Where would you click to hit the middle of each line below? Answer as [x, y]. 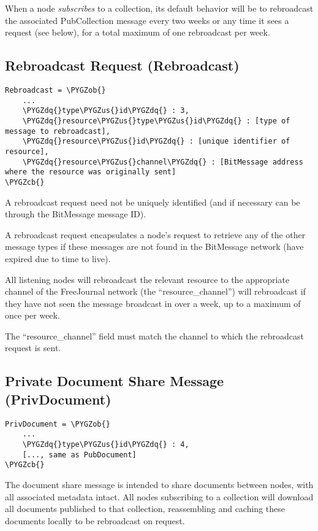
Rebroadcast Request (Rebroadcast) [122, 65]
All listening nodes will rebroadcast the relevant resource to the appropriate [147, 279]
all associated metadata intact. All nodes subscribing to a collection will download [159, 496]
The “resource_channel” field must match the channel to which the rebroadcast [155, 335]
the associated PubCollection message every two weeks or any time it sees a [147, 20]
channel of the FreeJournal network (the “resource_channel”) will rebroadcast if [155, 291]
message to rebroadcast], [58, 131]
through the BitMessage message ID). [76, 214]
